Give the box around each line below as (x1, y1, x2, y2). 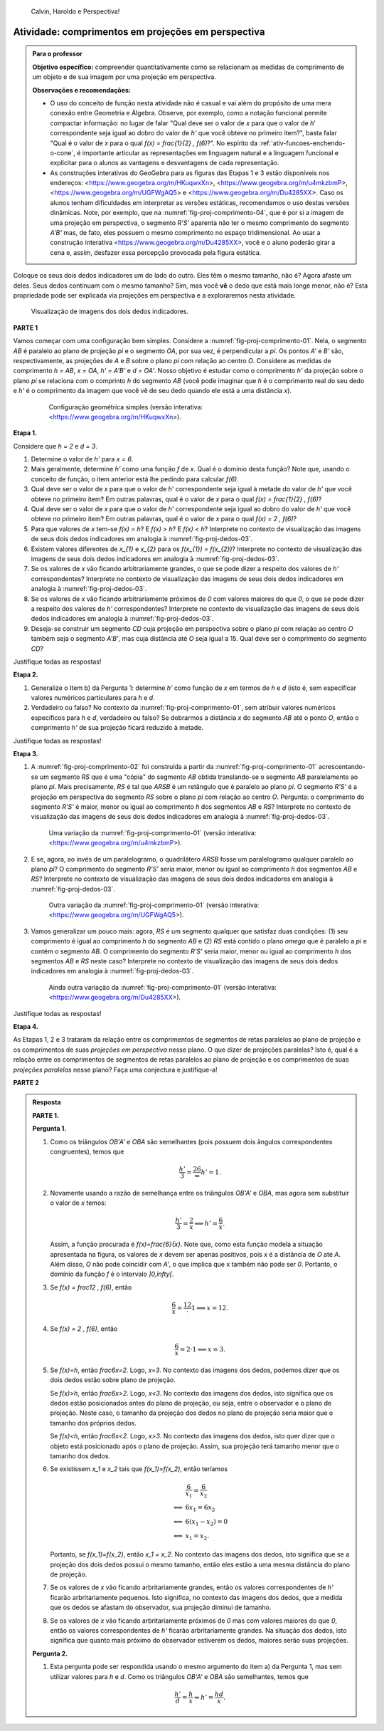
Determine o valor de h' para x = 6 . (31, 455, 134, 464)
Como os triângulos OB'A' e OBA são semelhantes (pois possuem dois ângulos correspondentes (50, 1137, 333, 1146)
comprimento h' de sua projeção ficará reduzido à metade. (31, 723, 204, 732)
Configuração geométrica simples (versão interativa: (48, 402, 203, 411)
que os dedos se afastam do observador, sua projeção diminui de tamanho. (50, 1603, 272, 1612)
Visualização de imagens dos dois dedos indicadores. (31, 307, 189, 316)
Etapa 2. (13, 670, 38, 679)
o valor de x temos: (50, 1198, 107, 1207)
